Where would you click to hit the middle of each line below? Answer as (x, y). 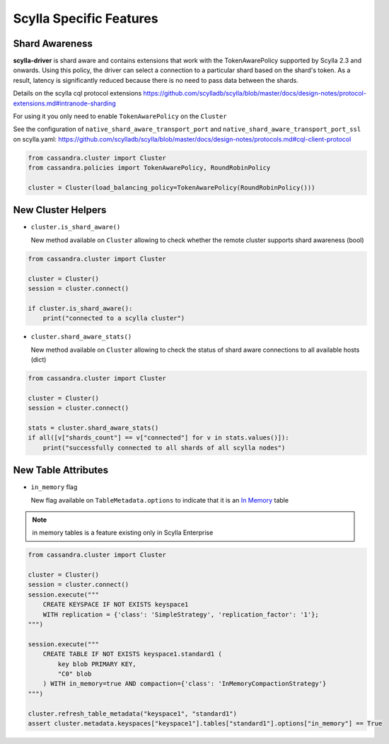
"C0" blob (75, 674)
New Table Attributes (61, 470)
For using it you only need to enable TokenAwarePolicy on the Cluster (120, 116)
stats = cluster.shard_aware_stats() (93, 428)
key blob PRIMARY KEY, (97, 664)
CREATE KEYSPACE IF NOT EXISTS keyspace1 (116, 605)
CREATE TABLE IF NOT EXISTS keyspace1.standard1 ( (132, 654)
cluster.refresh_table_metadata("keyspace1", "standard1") (132, 714)
